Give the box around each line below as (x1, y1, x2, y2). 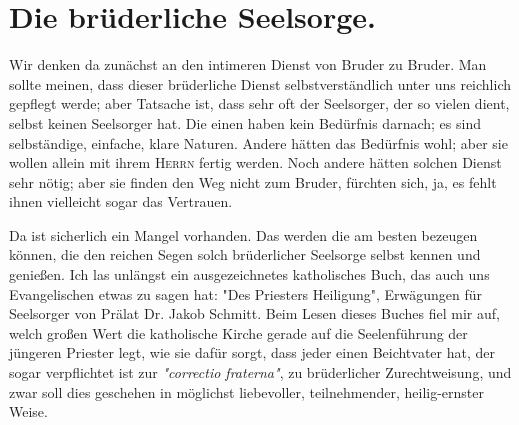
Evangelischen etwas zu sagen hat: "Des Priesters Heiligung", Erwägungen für (9, 283, 483, 304)
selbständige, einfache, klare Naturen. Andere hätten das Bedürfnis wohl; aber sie (9, 132, 508, 153)
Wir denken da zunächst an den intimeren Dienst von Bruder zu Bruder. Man (9, 54, 487, 75)
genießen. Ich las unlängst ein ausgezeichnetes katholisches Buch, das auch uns (9, 264, 490, 285)
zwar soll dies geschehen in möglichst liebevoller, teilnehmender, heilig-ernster (9, 381, 484, 402)
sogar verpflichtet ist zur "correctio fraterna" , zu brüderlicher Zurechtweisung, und (9, 362, 512, 383)
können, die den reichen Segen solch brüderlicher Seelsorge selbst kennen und (9, 244, 481, 265)
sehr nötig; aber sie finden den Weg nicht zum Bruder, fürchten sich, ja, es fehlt (9, 171, 497, 192)
